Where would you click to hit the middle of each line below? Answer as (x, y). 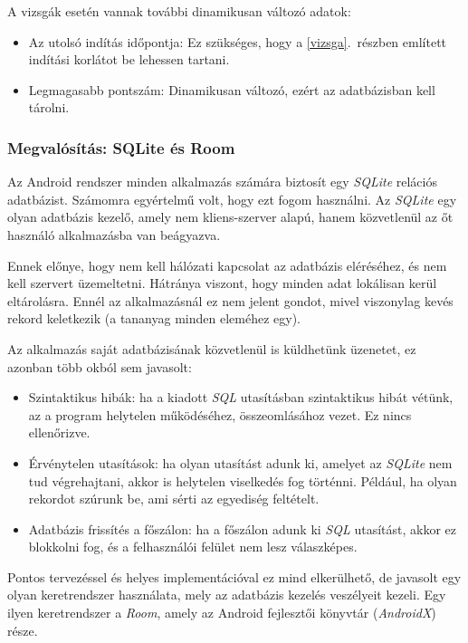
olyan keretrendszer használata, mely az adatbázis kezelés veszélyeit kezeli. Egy (227, 595)
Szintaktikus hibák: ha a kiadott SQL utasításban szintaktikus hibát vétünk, (241, 397)
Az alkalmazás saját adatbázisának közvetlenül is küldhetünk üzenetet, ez (212, 348)
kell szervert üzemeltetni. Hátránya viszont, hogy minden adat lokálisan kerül (222, 283)
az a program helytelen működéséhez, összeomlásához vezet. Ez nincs (220, 414)
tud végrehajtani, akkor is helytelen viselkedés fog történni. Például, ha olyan (243, 480)
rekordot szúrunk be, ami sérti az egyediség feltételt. (174, 499)
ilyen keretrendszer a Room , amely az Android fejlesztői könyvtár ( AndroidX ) (222, 613)
